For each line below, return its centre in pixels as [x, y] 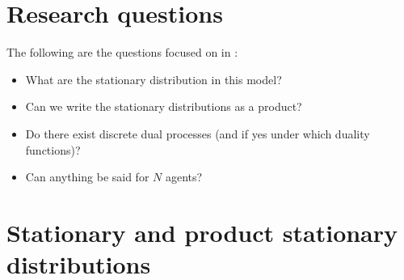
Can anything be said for [87, 177]
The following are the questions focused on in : [122, 52]
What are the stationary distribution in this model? [154, 79]
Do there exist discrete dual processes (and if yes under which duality [198, 133]
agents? [184, 177]
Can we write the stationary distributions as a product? [164, 106]
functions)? [53, 149]
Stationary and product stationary [202, 232]
